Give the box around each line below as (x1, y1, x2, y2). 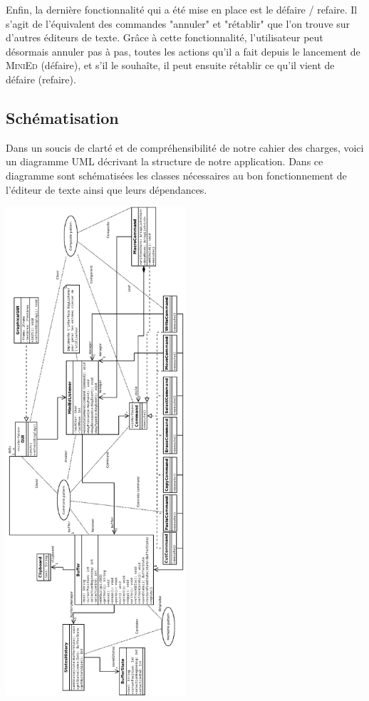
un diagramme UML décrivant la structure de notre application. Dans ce (6, 154, 323, 169)
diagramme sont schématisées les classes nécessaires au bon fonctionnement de (6, 167, 347, 182)
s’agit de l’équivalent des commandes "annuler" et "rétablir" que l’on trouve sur (6, 16, 350, 31)
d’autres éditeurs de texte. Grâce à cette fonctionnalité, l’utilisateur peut (6, 30, 323, 45)
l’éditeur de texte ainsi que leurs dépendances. (6, 182, 207, 197)
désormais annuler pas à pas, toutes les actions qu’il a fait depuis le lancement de (6, 43, 360, 58)
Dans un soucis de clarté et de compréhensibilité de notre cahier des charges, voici (6, 140, 364, 155)
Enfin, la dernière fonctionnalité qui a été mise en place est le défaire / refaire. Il (6, 2, 358, 16)
